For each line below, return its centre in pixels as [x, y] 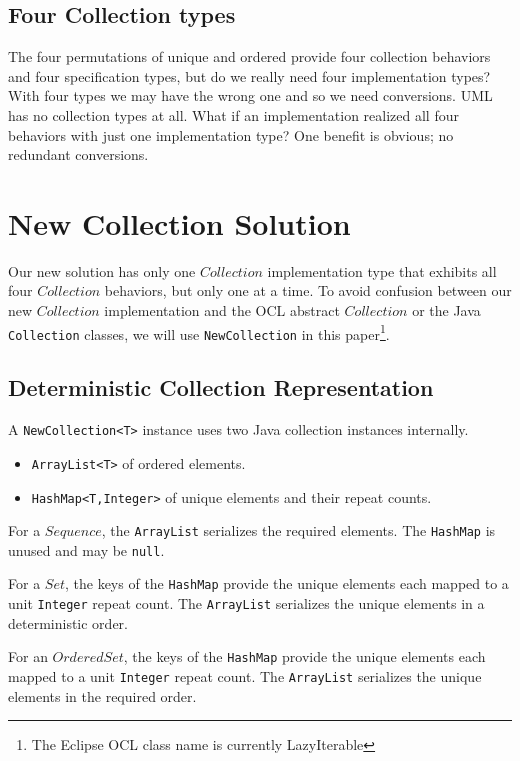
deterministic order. [68, 622]
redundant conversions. [78, 154]
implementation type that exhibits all [382, 270]
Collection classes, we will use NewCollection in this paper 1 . [199, 332]
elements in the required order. [102, 695]
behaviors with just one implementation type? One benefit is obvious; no [231, 134]
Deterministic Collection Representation [221, 387]
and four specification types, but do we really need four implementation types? [249, 75]
